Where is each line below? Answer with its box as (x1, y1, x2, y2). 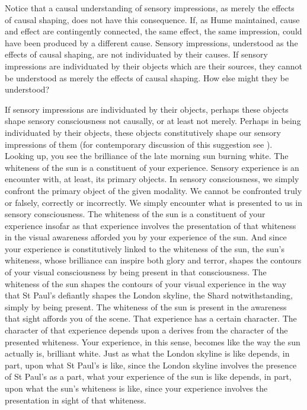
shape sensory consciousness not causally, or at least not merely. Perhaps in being (5, 115, 301, 127)
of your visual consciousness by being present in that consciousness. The (5, 266, 267, 278)
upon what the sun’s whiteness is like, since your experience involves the (5, 382, 268, 394)
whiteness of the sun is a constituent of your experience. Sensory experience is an (5, 161, 299, 173)
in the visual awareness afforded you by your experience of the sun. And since (5, 231, 287, 243)
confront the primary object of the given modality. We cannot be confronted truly (5, 184, 302, 196)
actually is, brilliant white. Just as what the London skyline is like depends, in (5, 347, 290, 360)
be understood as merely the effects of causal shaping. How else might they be (5, 71, 289, 84)
